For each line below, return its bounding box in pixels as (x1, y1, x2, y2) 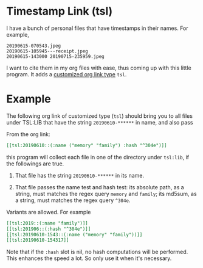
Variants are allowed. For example (6, 208, 91, 215)
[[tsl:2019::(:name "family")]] (6, 220, 88, 226)
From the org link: (6, 130, 50, 138)
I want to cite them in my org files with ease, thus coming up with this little (6, 64, 191, 71)
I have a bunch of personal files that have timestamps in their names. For (6, 24, 188, 32)
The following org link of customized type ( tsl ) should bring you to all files (6, 112, 193, 120)
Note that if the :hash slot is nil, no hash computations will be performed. (6, 248, 188, 256)
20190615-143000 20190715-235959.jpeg (6, 53, 105, 59)
